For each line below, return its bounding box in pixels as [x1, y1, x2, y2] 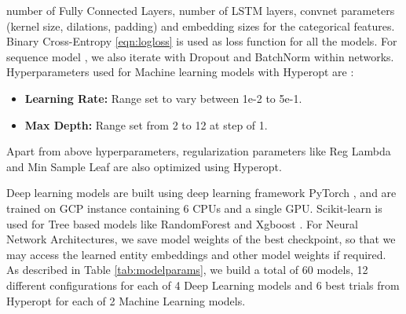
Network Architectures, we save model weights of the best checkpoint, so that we [6, 231, 396, 247]
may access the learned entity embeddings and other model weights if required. [6, 246, 386, 262]
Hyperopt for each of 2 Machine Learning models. [6, 292, 246, 309]
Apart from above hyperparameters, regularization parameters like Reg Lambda [6, 143, 391, 159]
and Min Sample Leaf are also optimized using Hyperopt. [6, 158, 282, 174]
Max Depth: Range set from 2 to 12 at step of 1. [24, 116, 268, 133]
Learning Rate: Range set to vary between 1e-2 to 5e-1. [24, 89, 302, 106]
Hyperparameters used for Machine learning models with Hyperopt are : [6, 64, 354, 80]
